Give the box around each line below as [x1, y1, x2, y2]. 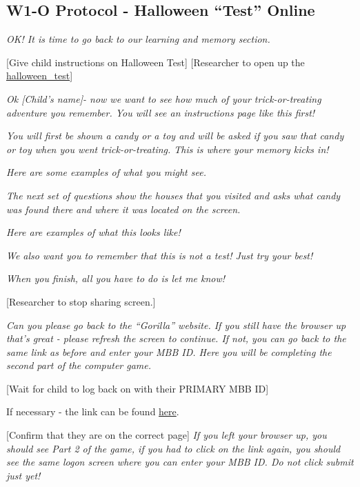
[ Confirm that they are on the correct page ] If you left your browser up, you [6, 428, 327, 442]
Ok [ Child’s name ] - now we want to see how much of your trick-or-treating [6, 91, 321, 106]
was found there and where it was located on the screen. [6, 201, 241, 216]
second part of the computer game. [6, 358, 152, 372]
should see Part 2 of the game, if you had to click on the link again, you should [6, 441, 341, 455]
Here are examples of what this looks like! [6, 225, 181, 239]
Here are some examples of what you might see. [6, 165, 206, 179]
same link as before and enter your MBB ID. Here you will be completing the [6, 344, 332, 359]
